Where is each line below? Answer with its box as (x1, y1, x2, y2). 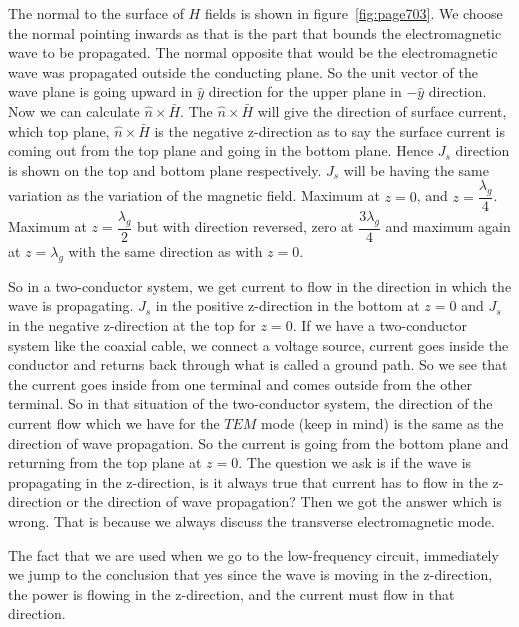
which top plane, (8, 120, 110, 141)
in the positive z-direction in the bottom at (155, 295, 420, 316)
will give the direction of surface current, (257, 100, 507, 121)
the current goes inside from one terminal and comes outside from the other (8, 373, 473, 394)
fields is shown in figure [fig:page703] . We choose (204, 3, 503, 23)
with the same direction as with (68, 241, 263, 261)
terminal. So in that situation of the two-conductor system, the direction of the (8, 393, 493, 414)
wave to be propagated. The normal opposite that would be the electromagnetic (8, 42, 498, 63)
